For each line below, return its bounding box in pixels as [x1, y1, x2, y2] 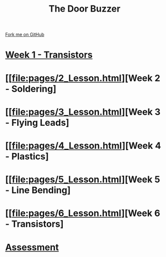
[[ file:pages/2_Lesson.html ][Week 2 [5, 72, 160, 84]
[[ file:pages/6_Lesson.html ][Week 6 [5, 208, 160, 219]
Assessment [5, 241, 59, 253]
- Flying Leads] [5, 117, 69, 128]
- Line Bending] [5, 185, 71, 196]
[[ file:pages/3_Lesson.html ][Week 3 [5, 106, 161, 118]
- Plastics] [5, 150, 49, 162]
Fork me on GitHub [5, 31, 44, 38]
